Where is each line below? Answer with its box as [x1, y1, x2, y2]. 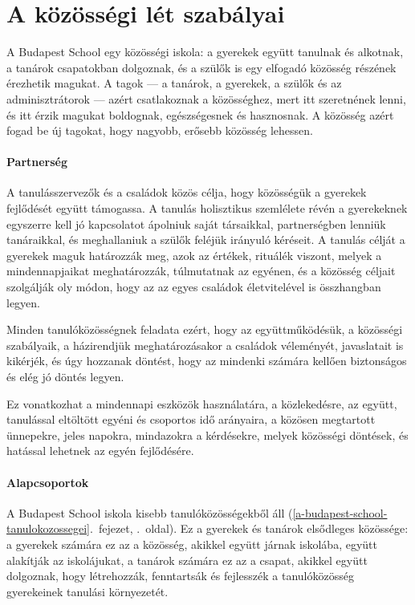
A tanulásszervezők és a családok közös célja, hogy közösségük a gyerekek [6, 184, 367, 201]
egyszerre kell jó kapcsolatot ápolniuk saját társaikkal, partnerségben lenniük [6, 215, 386, 232]
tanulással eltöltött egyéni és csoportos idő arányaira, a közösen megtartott [6, 411, 376, 428]
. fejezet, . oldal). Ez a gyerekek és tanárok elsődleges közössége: [89, 520, 409, 537]
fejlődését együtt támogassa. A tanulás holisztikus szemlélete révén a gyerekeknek [6, 200, 408, 217]
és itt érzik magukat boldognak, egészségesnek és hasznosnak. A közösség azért [6, 106, 394, 123]
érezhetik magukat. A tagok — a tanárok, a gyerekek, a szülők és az [6, 75, 342, 91]
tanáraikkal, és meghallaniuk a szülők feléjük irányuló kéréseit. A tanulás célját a [6, 231, 405, 248]
